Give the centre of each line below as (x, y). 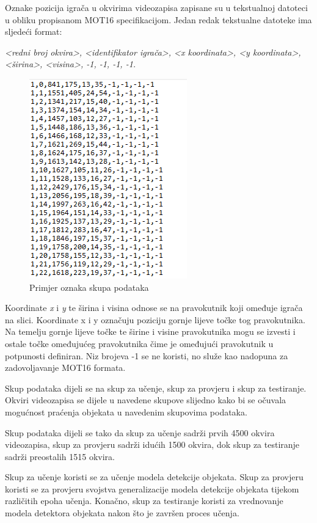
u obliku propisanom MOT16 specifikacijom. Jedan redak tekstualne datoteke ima (158, 19)
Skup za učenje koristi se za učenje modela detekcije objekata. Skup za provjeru (154, 477)
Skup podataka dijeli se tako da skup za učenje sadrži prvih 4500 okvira (140, 432)
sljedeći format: (34, 31)
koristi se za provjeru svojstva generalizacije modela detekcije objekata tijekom (152, 488)
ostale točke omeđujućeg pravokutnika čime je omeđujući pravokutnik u (139, 343)
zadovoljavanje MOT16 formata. (65, 368)
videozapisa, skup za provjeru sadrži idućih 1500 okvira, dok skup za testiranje (152, 444)
